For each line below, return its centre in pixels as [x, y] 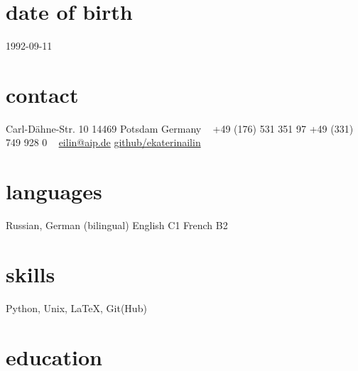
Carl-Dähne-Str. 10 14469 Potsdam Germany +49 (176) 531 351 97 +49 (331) [180, 128]
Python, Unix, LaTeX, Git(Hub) [76, 308]
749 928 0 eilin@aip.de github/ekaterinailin [103, 142]
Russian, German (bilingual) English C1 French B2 [117, 225]
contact [42, 94]
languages [54, 191]
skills [31, 273]
